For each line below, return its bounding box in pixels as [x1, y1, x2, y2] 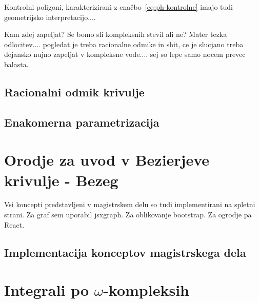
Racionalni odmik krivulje [4, 84, 145, 99]
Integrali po [4, 279, 89, 300]
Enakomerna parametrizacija [4, 114, 160, 130]
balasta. [4, 58, 29, 69]
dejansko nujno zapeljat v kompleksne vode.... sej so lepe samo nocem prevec [4, 49, 246, 59]
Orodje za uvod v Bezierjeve [4, 149, 210, 170]
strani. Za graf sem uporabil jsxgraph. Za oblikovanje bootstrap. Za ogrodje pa [4, 209, 252, 220]
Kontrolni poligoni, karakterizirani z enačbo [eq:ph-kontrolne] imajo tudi [4, 2, 233, 12]
